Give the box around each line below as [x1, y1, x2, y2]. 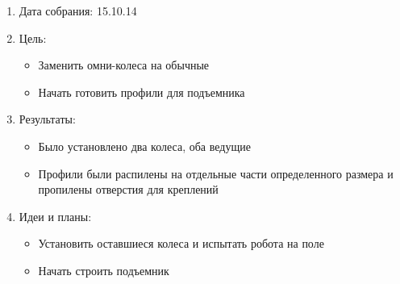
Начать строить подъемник [38, 261, 169, 278]
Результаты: [19, 111, 76, 127]
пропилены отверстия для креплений [38, 181, 219, 198]
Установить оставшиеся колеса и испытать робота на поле [38, 235, 324, 252]
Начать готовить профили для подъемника [38, 83, 245, 100]
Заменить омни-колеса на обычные [38, 56, 210, 73]
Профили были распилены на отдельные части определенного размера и [38, 165, 394, 182]
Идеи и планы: [19, 207, 92, 224]
